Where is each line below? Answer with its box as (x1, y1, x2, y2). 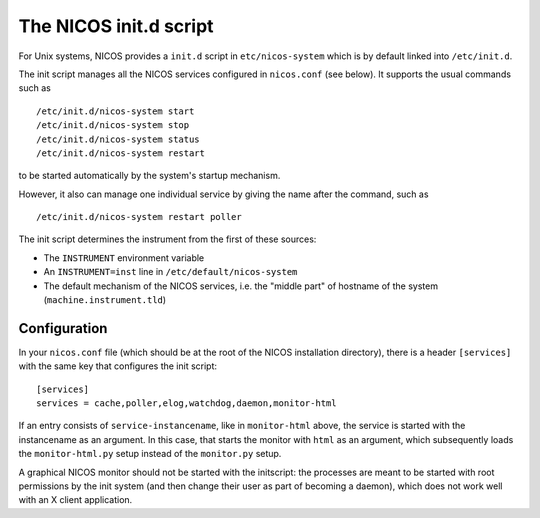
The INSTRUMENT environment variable (43, 251, 205, 264)
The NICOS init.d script (18, 15, 214, 37)
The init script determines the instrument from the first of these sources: (18, 233, 317, 245)
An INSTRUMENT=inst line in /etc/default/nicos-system (43, 266, 298, 278)
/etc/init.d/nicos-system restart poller (36, 211, 242, 223)
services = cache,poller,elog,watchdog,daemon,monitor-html (36, 398, 337, 409)
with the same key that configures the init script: (18, 360, 218, 372)
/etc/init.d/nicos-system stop (36, 120, 190, 131)
